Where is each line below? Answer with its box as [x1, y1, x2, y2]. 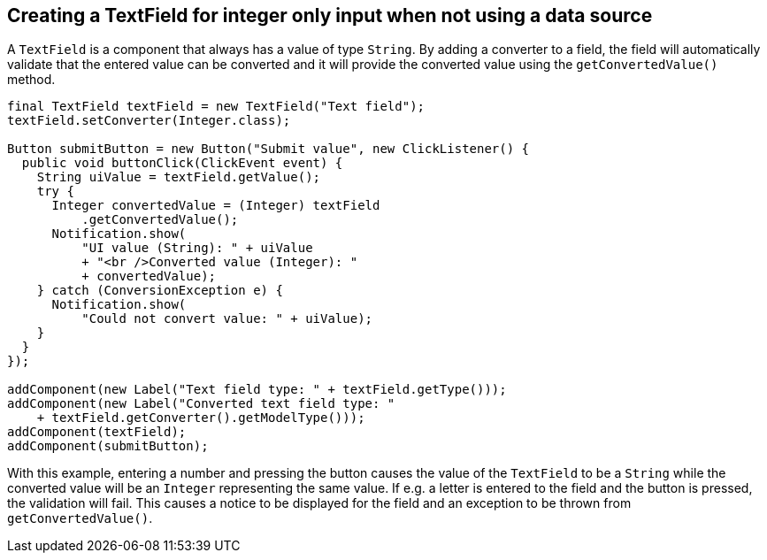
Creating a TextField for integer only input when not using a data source [7, 4, 653, 27]
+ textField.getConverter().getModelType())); [36, 410, 365, 426]
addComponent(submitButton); [7, 439, 209, 454]
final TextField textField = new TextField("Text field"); [7, 99, 426, 114]
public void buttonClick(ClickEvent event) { [21, 156, 343, 171]
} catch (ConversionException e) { [36, 283, 283, 298]
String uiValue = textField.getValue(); [36, 170, 321, 185]
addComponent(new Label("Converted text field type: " [7, 396, 395, 411]
